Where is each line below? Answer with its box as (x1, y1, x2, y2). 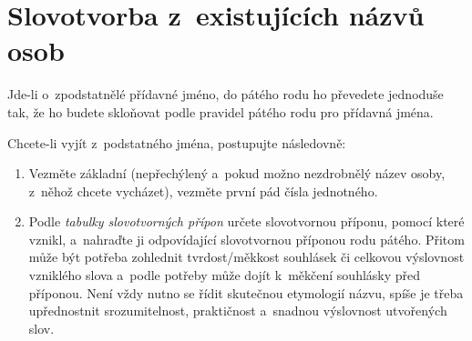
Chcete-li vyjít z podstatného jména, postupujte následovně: (7, 133, 346, 152)
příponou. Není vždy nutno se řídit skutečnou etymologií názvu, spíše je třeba (28, 283, 464, 302)
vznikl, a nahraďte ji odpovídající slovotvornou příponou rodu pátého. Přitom (28, 229, 465, 248)
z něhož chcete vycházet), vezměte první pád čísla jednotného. (28, 181, 378, 200)
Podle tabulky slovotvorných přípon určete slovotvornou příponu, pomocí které (28, 212, 465, 231)
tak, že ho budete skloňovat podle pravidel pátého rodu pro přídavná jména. (7, 102, 434, 121)
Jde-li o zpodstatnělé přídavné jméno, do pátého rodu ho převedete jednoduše (7, 85, 444, 104)
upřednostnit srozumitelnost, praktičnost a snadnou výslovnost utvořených (28, 301, 447, 320)
